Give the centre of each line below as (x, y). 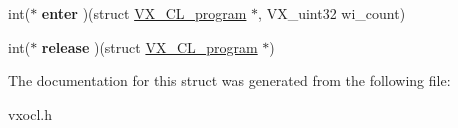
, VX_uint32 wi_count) (332, 13)
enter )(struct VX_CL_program (144, 13)
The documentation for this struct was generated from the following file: (229, 80)
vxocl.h (30, 113)
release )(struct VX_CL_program (149, 46)
